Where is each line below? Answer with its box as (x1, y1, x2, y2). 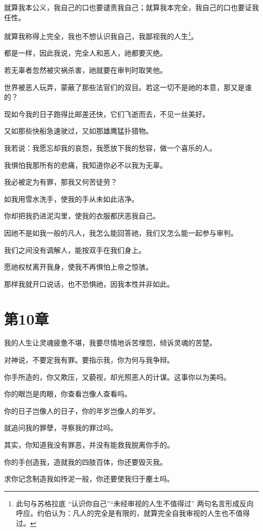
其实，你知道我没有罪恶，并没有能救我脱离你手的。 (4, 439, 174, 450)
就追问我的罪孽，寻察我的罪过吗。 (4, 422, 117, 433)
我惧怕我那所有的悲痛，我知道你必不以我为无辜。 (4, 159, 167, 170)
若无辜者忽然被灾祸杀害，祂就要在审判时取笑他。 (4, 65, 167, 75)
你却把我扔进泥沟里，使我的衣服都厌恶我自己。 (4, 210, 160, 221)
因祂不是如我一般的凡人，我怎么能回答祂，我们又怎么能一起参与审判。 (4, 227, 238, 238)
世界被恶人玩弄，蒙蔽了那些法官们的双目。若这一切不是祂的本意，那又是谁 (4, 81, 252, 92)
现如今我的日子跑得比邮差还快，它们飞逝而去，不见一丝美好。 (4, 108, 209, 119)
